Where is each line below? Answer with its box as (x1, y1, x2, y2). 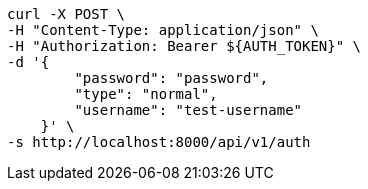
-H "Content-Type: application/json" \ (7, 22, 319, 38)
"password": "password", (74, 70, 269, 86)
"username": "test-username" (74, 102, 303, 118)
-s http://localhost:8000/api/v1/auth (7, 134, 311, 150)
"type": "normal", (74, 86, 218, 102)
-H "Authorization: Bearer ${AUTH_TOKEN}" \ (7, 38, 362, 54)
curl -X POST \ (7, 6, 126, 22)
